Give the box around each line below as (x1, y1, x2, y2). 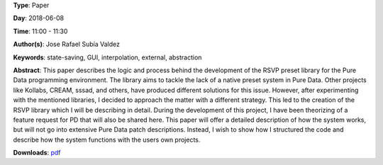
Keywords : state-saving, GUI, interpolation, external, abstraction (13, 53, 202, 62)
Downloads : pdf (13, 149, 61, 157)
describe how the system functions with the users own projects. (13, 135, 201, 144)
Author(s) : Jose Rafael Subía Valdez (13, 40, 121, 49)
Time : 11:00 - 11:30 (13, 27, 68, 35)
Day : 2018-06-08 (13, 14, 65, 23)
